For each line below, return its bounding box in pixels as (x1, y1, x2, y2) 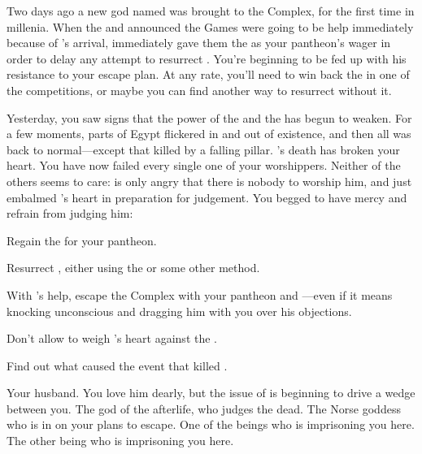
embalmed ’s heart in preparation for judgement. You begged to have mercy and (7, 188, 407, 205)
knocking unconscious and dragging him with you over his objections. (7, 302, 352, 319)
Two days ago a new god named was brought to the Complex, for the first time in (7, 2, 415, 19)
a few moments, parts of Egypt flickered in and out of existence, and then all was (7, 125, 411, 142)
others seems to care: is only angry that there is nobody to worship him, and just (7, 172, 412, 189)
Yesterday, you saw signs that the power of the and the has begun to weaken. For (7, 109, 412, 126)
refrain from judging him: (7, 205, 133, 222)
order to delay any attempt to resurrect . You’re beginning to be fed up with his (7, 50, 407, 67)
